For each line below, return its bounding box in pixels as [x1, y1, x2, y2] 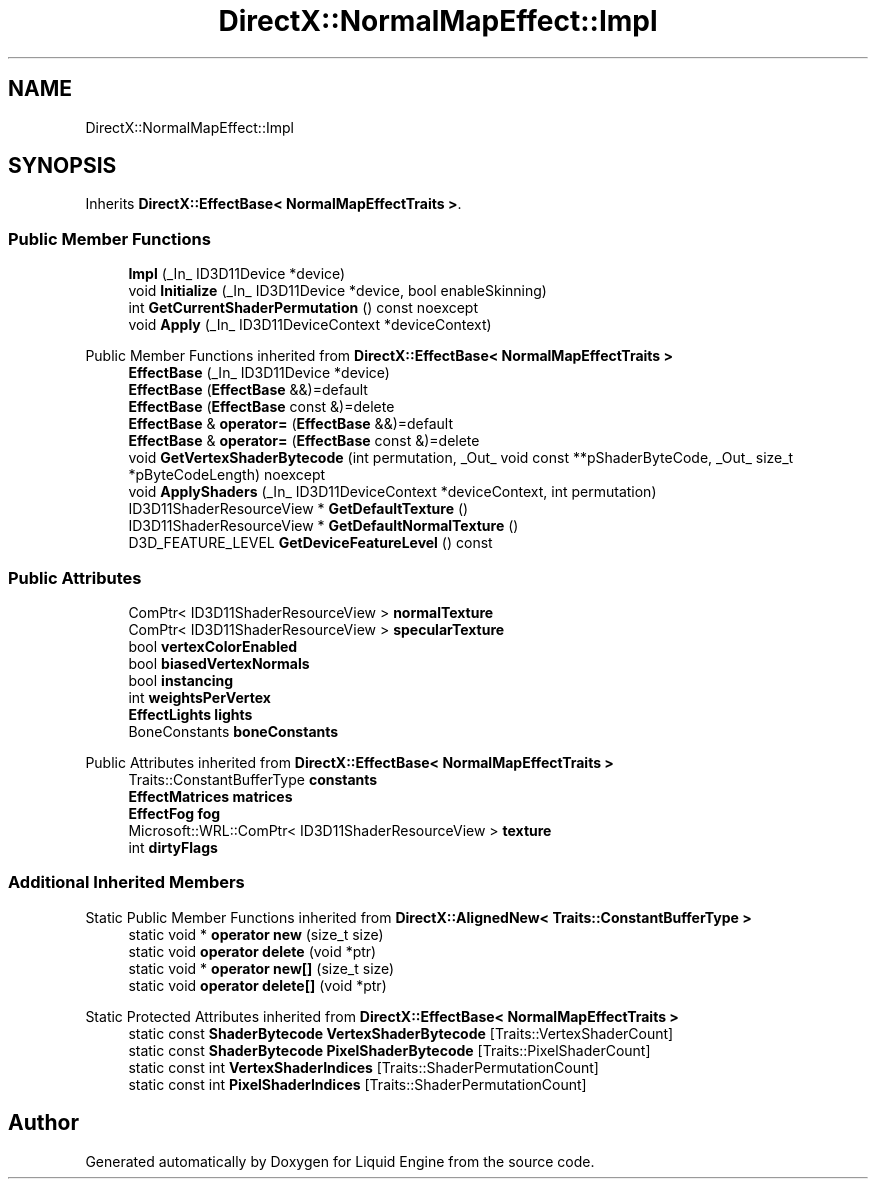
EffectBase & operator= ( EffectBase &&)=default [128, 415, 454, 433]
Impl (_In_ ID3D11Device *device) [128, 265, 346, 283]
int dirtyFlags [128, 838, 218, 856]
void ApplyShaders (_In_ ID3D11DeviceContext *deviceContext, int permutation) [128, 483, 657, 501]
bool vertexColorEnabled [128, 637, 298, 655]
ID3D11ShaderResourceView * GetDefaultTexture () [128, 500, 469, 518]
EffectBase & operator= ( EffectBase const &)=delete [128, 432, 480, 450]
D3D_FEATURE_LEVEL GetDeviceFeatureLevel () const [128, 534, 493, 552]
